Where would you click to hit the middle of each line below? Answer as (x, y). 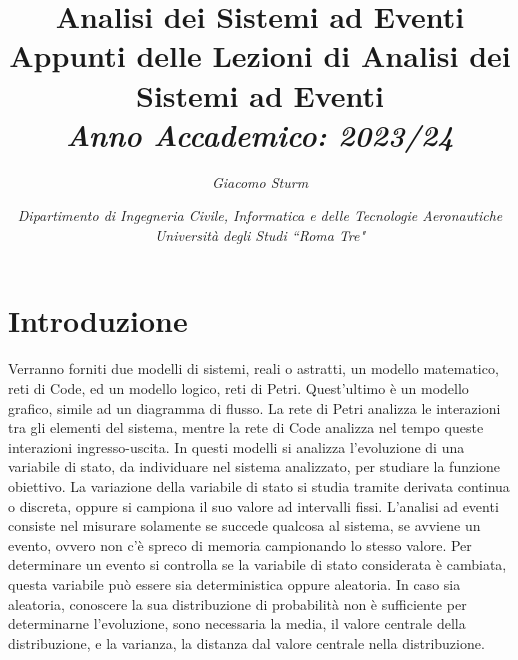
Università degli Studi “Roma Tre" (260, 234)
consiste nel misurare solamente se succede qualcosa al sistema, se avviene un (244, 525)
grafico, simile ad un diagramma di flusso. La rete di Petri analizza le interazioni (254, 407)
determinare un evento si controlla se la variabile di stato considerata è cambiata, (257, 564)
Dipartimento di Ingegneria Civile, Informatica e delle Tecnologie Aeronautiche (260, 215)
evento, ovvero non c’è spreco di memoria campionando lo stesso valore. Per (240, 544)
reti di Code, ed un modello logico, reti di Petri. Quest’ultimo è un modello (238, 388)
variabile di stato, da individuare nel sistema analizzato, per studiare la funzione (254, 466)
